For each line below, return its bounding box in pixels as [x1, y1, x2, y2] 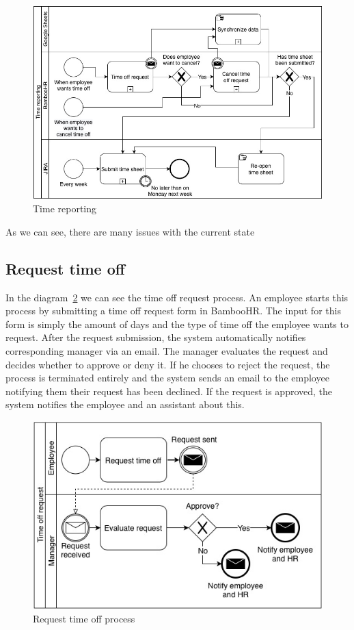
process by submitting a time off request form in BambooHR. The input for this [5, 303, 341, 318]
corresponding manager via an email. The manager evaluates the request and [5, 344, 328, 358]
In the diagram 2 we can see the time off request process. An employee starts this [5, 290, 349, 304]
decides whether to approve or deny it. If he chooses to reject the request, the [5, 357, 330, 371]
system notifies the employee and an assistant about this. [5, 397, 245, 412]
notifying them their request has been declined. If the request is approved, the [5, 383, 333, 398]
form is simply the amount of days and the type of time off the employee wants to [5, 316, 349, 331]
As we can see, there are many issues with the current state [5, 224, 255, 238]
